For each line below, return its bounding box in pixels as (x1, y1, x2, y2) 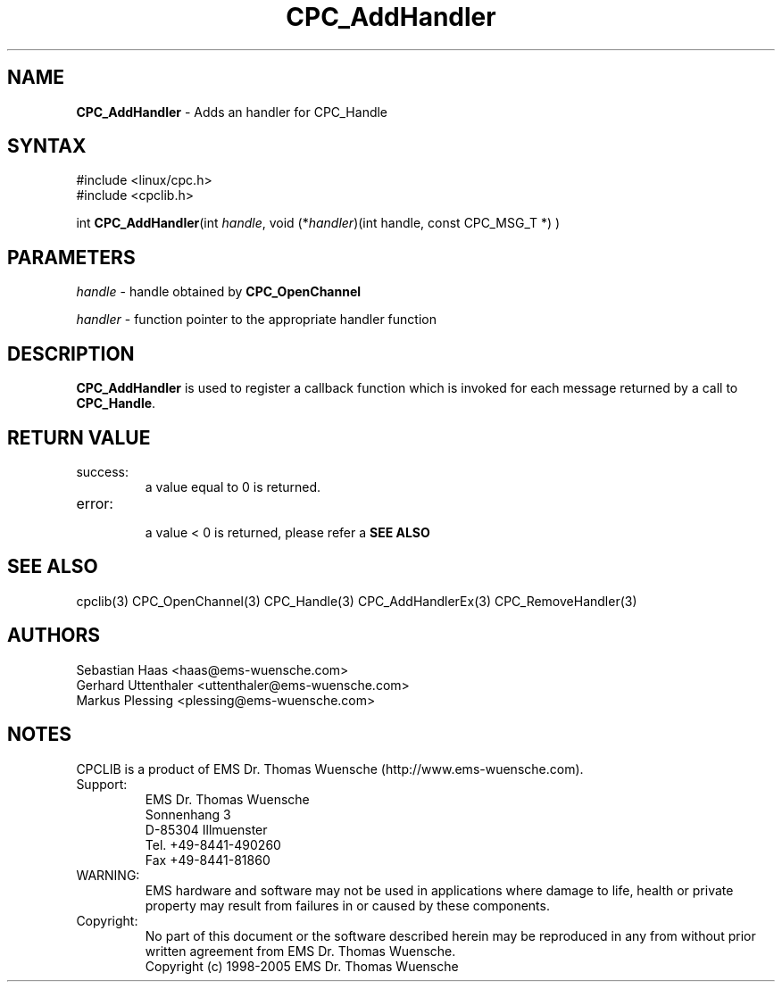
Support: (76, 776, 128, 792)
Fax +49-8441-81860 (145, 852, 270, 868)
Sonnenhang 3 (145, 806, 231, 822)
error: (76, 494, 113, 512)
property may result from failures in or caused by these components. (145, 897, 550, 913)
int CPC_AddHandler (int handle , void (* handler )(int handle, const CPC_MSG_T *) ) (76, 215, 561, 231)
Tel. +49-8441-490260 (145, 836, 281, 852)
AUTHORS (7, 624, 101, 647)
